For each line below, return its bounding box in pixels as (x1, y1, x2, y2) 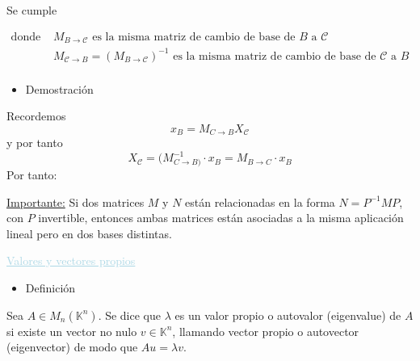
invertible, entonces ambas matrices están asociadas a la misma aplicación (38, 209, 404, 226)
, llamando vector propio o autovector (172, 322, 359, 339)
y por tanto (6, 134, 63, 151)
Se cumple (6, 2, 57, 18)
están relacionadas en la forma (185, 193, 335, 210)
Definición (25, 279, 76, 296)
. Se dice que (98, 306, 162, 323)
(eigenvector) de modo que (6, 338, 138, 355)
